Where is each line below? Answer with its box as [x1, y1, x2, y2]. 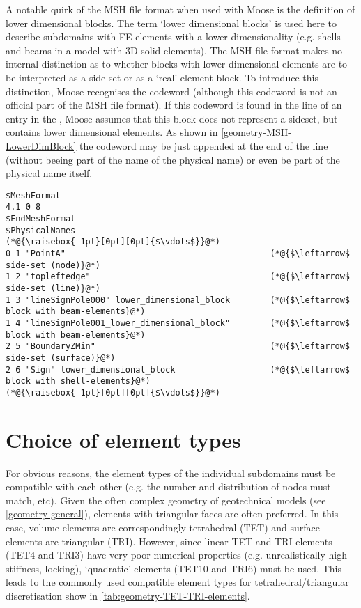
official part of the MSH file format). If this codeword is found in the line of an [6, 98, 342, 112]
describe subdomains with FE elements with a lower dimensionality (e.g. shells [6, 29, 341, 44]
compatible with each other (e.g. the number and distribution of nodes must [6, 479, 331, 494]
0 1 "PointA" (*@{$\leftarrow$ [6, 249, 350, 258]
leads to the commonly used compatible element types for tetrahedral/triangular [6, 575, 349, 589]
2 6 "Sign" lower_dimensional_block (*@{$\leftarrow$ [6, 364, 350, 375]
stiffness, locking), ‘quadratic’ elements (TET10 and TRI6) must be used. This [6, 561, 341, 575]
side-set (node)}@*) [6, 260, 101, 270]
